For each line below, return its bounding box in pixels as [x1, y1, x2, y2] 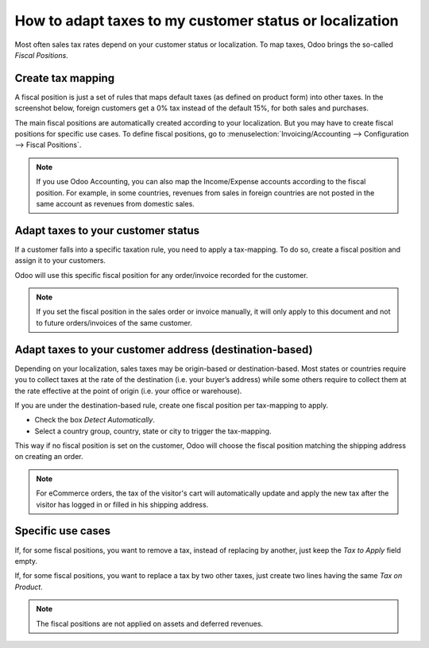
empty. [14, 556, 38, 565]
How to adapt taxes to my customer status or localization [14, 12, 399, 29]
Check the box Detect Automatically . [34, 415, 155, 425]
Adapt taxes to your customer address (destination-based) [14, 342, 313, 357]
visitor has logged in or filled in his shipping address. [36, 499, 209, 509]
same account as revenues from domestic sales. [36, 199, 195, 208]
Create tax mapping [14, 71, 115, 85]
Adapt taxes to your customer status [14, 223, 200, 237]
